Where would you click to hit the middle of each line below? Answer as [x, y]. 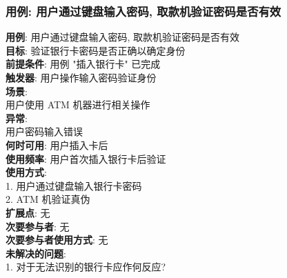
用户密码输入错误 [44, 131]
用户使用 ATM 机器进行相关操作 [78, 105]
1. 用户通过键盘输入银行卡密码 [74, 185]
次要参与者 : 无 [38, 226]
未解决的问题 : [36, 253]
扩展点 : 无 [28, 212]
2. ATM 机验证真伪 [48, 199]
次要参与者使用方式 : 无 [57, 240]
